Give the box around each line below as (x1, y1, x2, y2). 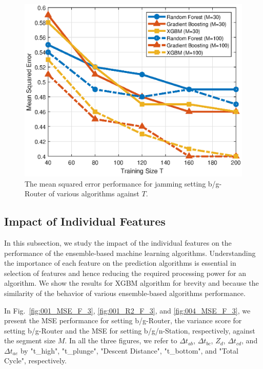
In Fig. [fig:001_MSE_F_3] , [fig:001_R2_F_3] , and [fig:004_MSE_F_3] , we (4, 305, 251, 316)
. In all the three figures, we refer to (65, 335, 177, 346)
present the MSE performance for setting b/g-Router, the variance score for (4, 315, 242, 326)
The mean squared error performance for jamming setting (25, 178, 206, 189)
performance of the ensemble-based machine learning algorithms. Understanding (4, 247, 256, 258)
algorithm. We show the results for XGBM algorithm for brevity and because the (4, 278, 259, 288)
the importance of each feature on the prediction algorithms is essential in (4, 257, 236, 268)
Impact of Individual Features (4, 213, 166, 229)
